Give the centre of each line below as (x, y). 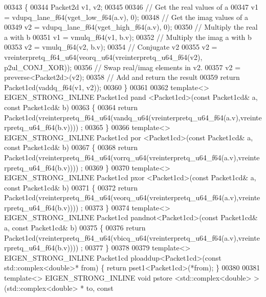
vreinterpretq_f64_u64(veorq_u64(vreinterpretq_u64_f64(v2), (103, 57)
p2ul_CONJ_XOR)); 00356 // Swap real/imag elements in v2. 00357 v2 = (123, 67)
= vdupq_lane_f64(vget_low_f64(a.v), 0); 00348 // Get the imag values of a (126, 17)
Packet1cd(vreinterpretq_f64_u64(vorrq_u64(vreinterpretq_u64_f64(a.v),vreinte (132, 157)
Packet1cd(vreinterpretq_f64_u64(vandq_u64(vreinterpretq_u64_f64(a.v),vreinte (133, 117)
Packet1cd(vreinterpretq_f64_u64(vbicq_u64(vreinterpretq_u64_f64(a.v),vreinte (132, 237)
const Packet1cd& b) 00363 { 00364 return (71, 107)
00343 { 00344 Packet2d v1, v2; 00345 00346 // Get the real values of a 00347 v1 (131, 7)
